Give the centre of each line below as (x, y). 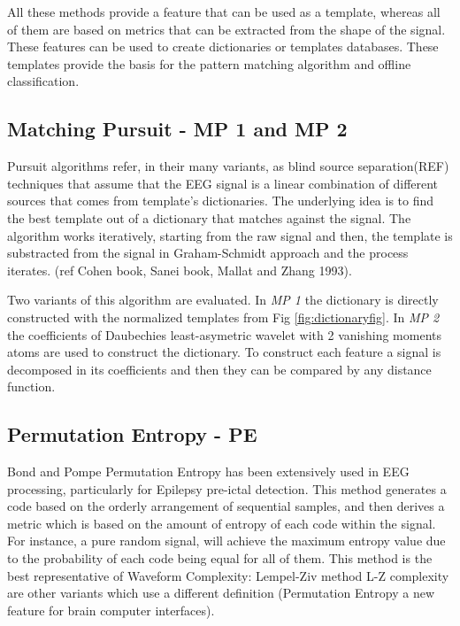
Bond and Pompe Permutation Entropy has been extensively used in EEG (208, 471)
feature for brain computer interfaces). (111, 610)
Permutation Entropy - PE (132, 434)
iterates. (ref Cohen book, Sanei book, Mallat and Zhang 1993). (180, 270)
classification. (43, 81)
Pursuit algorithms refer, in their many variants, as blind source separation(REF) (228, 166)
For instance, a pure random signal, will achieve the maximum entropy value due (226, 541)
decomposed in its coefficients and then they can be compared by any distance (219, 369)
